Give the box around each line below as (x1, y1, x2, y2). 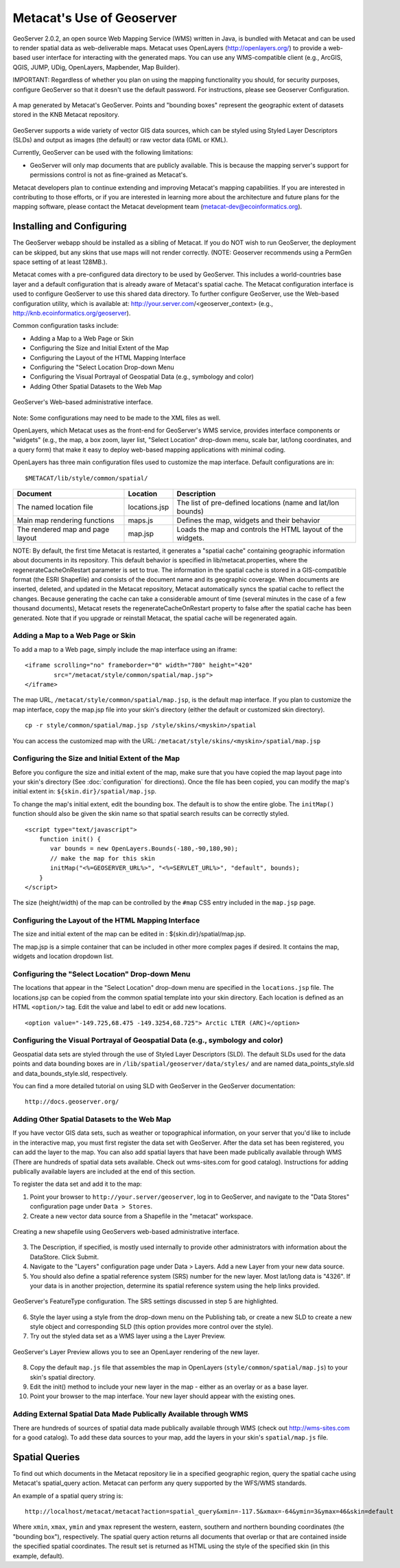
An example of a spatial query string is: (12, 1492, 123, 1500)
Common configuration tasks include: (12, 322, 119, 330)
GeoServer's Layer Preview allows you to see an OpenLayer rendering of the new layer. (12, 1347, 260, 1356)
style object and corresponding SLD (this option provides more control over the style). (30, 1323, 274, 1331)
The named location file (16, 502, 93, 511)
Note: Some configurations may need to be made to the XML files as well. (12, 413, 221, 422)
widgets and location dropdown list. (12, 952, 114, 960)
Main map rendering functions (16, 516, 115, 525)
